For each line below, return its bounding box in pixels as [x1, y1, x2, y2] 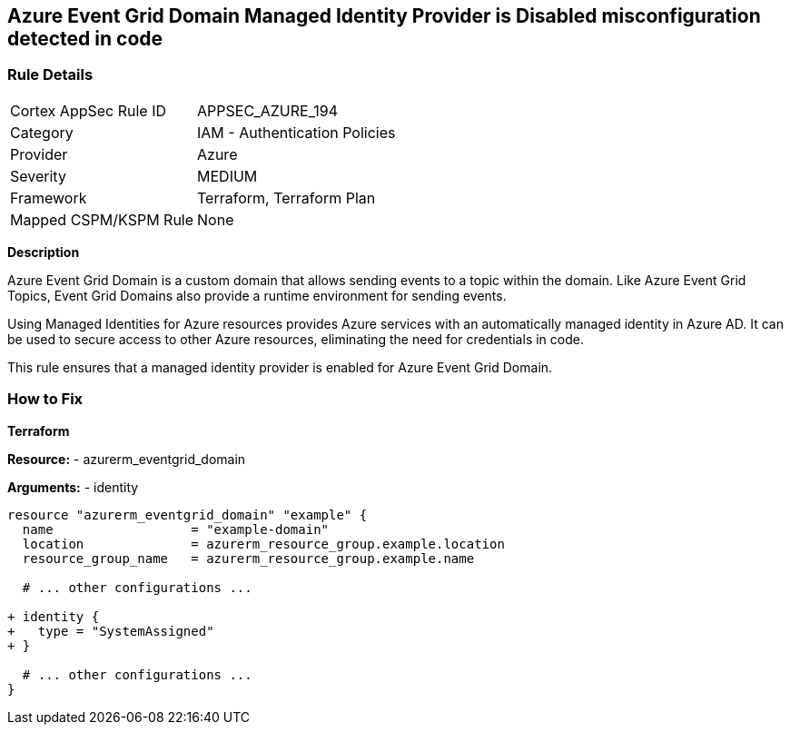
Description [7, 243, 80, 260]
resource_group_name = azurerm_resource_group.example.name [22, 550, 475, 566]
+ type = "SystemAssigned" [7, 623, 214, 638]
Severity [10, 166, 66, 185]
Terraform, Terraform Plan [197, 188, 376, 207]
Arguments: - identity [7, 479, 139, 495]
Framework [10, 188, 87, 207]
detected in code [7, 27, 163, 50]
